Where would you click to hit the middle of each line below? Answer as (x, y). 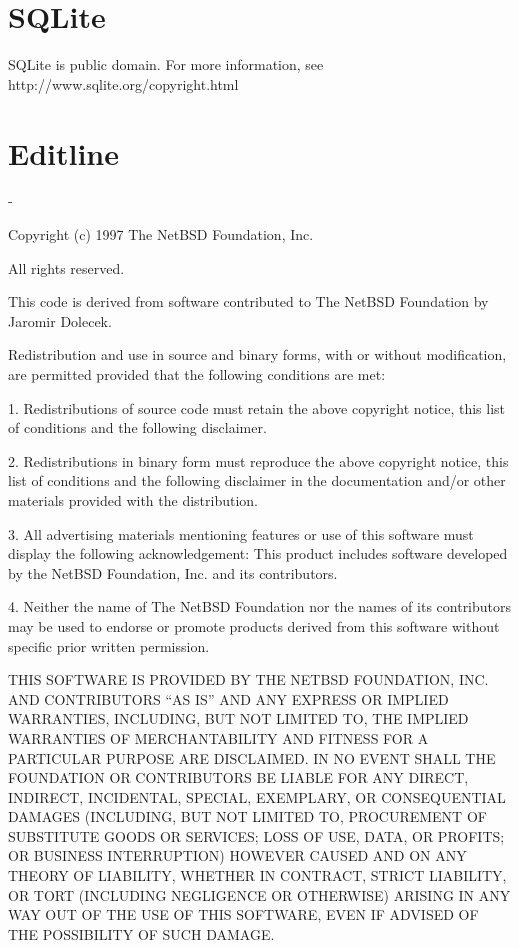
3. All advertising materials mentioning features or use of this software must (241, 533)
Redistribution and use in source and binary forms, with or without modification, (257, 354)
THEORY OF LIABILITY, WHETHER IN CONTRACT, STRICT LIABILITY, (257, 875)
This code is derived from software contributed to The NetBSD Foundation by (248, 301)
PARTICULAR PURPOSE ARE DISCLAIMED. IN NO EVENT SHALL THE (252, 757)
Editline (64, 152)
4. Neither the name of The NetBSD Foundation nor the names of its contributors (260, 606)
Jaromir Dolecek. (60, 320)
